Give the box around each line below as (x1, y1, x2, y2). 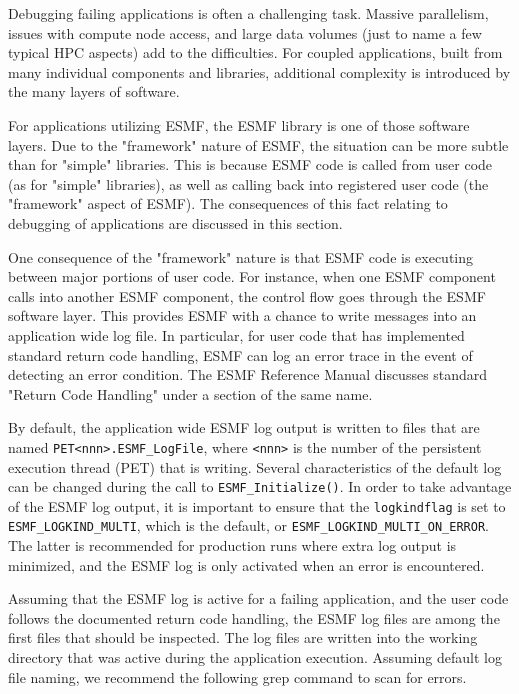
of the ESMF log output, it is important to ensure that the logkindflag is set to (8, 495, 506, 516)
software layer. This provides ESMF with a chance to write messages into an (8, 305, 477, 326)
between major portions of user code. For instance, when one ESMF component (8, 266, 496, 287)
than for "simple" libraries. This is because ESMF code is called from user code (8, 154, 493, 175)
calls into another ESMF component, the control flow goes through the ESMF (8, 285, 486, 306)
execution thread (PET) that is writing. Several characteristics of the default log (8, 456, 502, 477)
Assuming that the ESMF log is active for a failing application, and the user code (8, 588, 509, 609)
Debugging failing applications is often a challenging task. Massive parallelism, (8, 3, 489, 23)
